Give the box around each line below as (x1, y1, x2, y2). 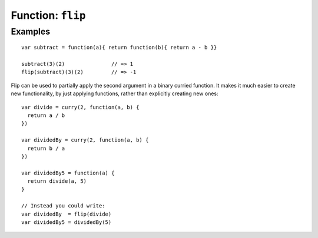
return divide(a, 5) (27, 178, 87, 185)
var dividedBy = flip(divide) (21, 210, 112, 217)
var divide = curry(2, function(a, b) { (21, 103, 140, 110)
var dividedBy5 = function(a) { (21, 169, 115, 176)
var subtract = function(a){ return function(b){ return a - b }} (21, 44, 217, 51)
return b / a (27, 145, 65, 152)
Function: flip (11, 9, 86, 22)
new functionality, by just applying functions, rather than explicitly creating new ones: (11, 90, 218, 97)
